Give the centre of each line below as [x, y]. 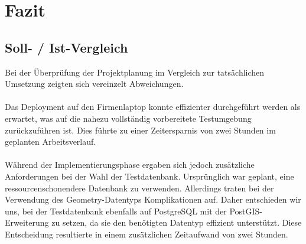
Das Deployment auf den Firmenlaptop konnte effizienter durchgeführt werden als [153, 107]
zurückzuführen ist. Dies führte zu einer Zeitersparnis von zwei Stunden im [140, 130]
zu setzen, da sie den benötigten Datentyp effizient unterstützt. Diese [177, 222]
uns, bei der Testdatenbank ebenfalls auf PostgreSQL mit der [116, 211]
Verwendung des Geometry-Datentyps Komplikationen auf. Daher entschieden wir [153, 199]
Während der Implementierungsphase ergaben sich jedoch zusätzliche [130, 165]
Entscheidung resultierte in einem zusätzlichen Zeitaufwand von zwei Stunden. [147, 234]
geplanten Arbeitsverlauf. [51, 141]
